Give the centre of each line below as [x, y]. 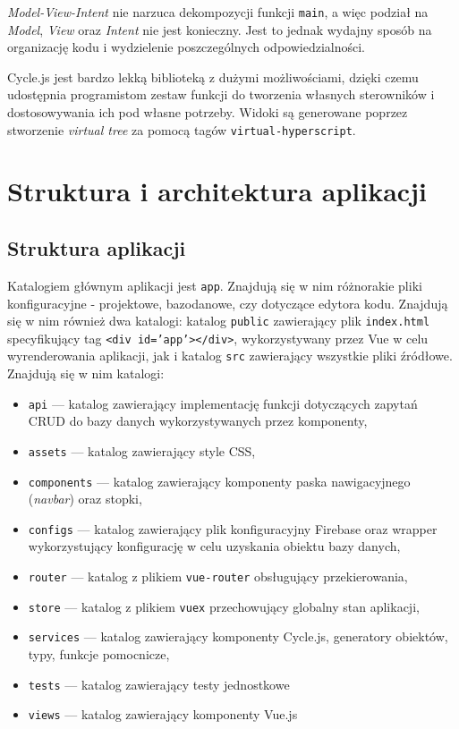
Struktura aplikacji [97, 248]
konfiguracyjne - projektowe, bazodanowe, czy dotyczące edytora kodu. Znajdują [228, 303]
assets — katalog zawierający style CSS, [142, 450]
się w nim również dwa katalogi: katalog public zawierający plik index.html [219, 321]
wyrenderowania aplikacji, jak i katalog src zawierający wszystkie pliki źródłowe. [230, 356]
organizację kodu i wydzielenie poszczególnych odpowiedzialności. [186, 47]
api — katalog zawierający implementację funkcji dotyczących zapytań [223, 403]
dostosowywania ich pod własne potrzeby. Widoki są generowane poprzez [208, 112]
